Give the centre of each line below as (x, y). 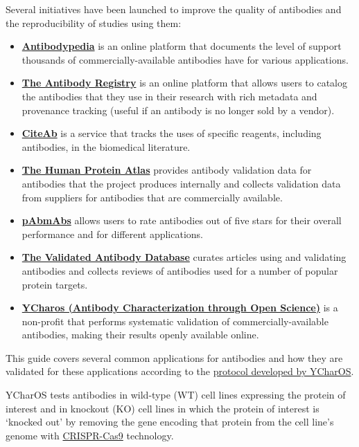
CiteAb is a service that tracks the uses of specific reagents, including (172, 133)
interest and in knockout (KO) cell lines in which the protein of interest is (163, 408)
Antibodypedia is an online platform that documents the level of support (182, 46)
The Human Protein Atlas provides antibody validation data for (167, 170)
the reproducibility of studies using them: (94, 22)
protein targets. (55, 284)
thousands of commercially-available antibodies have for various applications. (185, 59)
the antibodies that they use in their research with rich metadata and (169, 96)
